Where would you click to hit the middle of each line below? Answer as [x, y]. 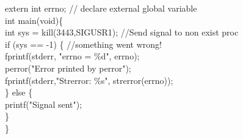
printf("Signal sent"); [44, 104]
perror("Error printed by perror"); [68, 68]
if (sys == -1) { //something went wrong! [83, 44]
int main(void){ [34, 20]
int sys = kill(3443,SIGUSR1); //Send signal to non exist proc [122, 32]
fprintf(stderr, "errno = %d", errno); [72, 56]
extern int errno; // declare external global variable [101, 8]
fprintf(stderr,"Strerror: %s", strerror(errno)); [89, 80]
